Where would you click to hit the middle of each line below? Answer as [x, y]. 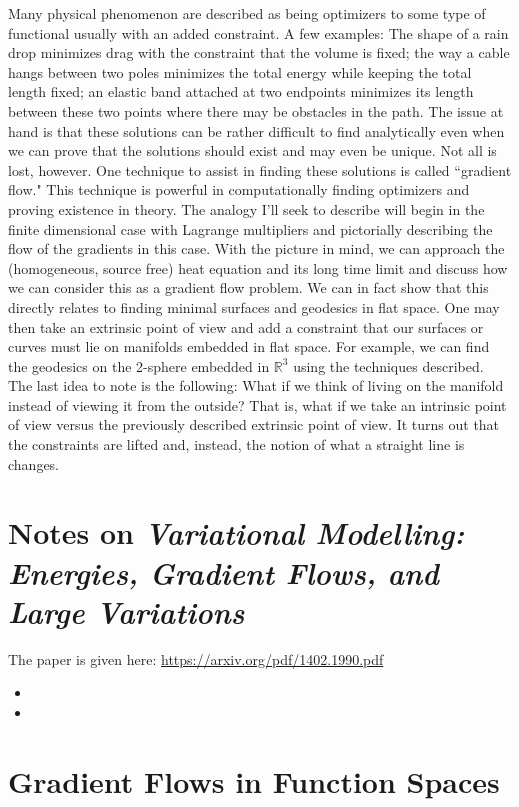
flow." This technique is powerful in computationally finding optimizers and [239, 189]
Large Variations [126, 611]
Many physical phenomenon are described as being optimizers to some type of [247, 13]
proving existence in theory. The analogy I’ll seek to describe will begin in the [246, 208]
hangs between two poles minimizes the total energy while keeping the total [240, 71]
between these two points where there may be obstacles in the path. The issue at [256, 110]
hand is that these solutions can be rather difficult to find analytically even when [256, 130]
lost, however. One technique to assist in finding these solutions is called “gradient [260, 169]
